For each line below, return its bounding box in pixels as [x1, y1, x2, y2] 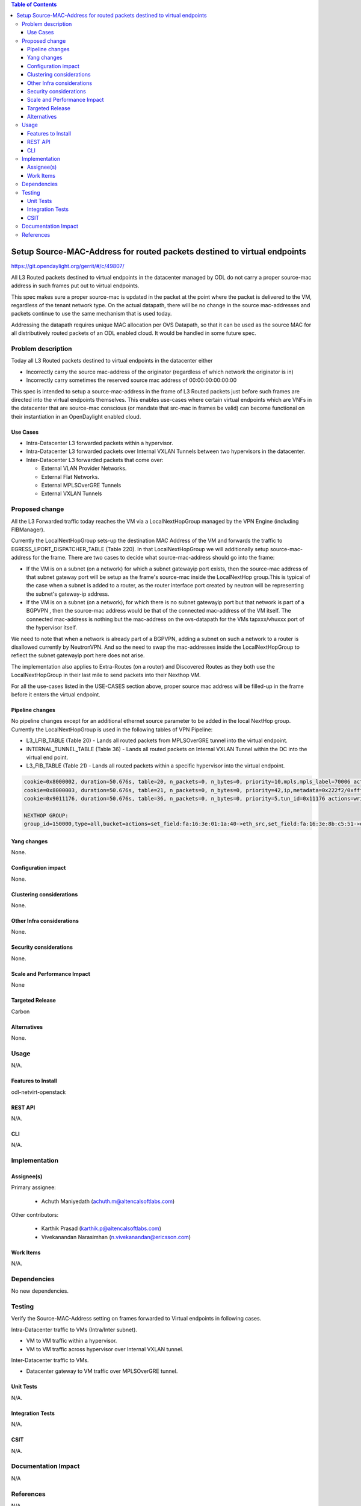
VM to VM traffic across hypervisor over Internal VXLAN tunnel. [26, 1345, 184, 1352]
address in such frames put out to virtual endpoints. [11, 282, 140, 289]
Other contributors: [11, 1211, 59, 1219]
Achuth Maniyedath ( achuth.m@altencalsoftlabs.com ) [41, 1198, 175, 1205]
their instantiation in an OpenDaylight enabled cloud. [11, 413, 141, 420]
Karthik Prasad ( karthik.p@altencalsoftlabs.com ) [41, 1225, 162, 1232]
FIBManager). [11, 526, 45, 533]
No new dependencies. [11, 1287, 69, 1295]
